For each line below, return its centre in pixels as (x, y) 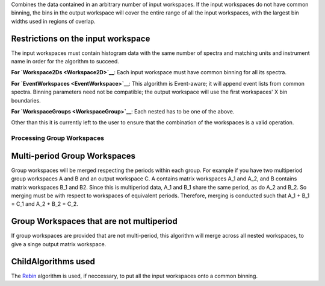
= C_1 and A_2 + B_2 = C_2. (45, 204)
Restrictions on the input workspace (81, 38)
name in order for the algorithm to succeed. (65, 62)
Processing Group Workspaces (58, 138)
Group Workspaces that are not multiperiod (94, 221)
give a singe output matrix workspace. (59, 244)
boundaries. (26, 100)
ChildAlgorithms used (53, 262)
